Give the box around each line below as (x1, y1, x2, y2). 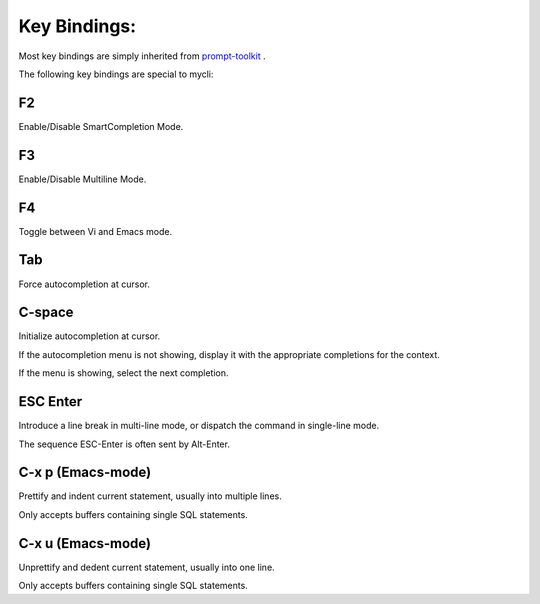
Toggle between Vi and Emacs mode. (18, 225, 173, 237)
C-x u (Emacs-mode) (18, 535, 152, 552)
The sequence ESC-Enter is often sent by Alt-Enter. (18, 438, 230, 450)
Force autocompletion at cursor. (18, 278, 150, 290)
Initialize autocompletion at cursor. (18, 330, 161, 342)
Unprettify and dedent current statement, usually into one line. (18, 561, 275, 573)
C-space (18, 304, 74, 321)
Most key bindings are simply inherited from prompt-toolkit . (18, 50, 266, 62)
